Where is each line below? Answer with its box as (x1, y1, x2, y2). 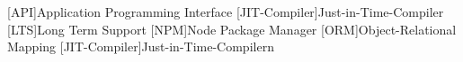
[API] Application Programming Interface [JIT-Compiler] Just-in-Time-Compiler (7, 3, 444, 20)
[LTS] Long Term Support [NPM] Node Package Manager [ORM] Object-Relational (7, 19, 457, 38)
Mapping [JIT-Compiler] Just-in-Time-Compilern (7, 37, 274, 56)
